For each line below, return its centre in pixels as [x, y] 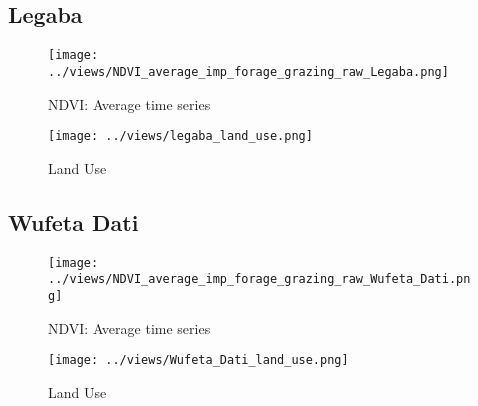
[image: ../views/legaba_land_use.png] [180, 136]
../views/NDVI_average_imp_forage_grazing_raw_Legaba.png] [248, 71]
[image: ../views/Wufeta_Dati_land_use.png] [198, 360]
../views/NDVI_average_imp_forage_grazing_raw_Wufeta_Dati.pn [259, 279]
